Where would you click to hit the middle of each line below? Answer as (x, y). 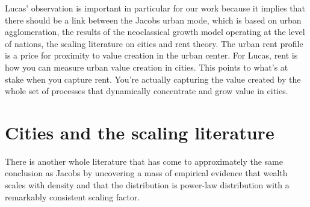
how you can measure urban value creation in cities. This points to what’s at (147, 67)
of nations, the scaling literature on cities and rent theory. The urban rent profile (154, 43)
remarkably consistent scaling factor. (73, 196)
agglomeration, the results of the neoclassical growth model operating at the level (155, 32)
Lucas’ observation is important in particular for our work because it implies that (155, 8)
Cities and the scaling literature (140, 132)
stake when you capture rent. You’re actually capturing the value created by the (153, 79)
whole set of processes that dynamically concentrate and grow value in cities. (147, 91)
